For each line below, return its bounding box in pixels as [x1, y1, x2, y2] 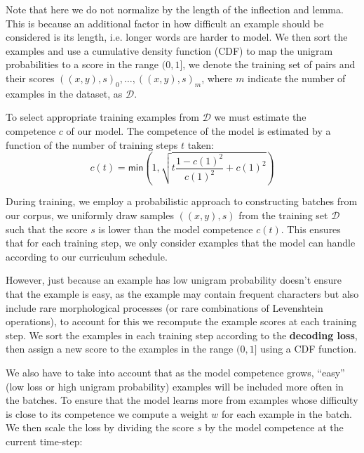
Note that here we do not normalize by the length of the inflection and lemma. [6, 2, 344, 16]
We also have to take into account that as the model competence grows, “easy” [6, 365, 345, 379]
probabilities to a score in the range [6, 57, 159, 72]
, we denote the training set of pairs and [182, 57, 356, 72]
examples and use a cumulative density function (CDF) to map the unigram [6, 43, 333, 58]
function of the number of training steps [6, 137, 178, 152]
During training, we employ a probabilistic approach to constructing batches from [6, 194, 358, 209]
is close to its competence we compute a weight [6, 406, 208, 421]
